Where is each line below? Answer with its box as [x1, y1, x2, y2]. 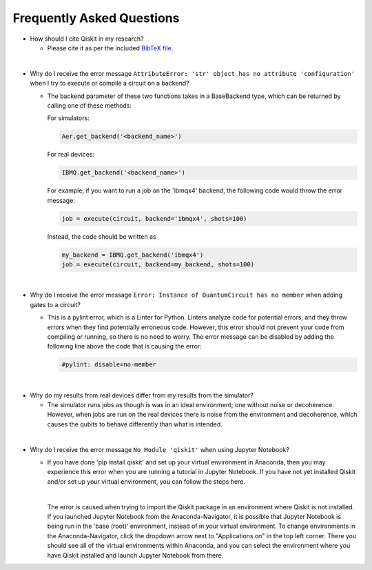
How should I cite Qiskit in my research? [30, 35, 144, 43]
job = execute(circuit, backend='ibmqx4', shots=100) [61, 215, 247, 222]
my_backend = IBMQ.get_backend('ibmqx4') [61, 250, 204, 259]
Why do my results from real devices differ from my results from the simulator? [30, 391, 254, 400]
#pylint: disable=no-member [61, 361, 156, 368]
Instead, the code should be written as [47, 232, 156, 241]
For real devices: [47, 150, 95, 159]
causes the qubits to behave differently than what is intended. [47, 420, 223, 428]
